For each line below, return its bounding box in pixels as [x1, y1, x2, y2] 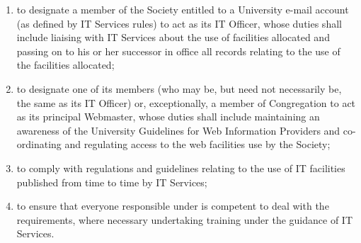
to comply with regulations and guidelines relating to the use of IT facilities [16, 160, 345, 175]
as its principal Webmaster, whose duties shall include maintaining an [16, 109, 320, 124]
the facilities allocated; [16, 57, 115, 72]
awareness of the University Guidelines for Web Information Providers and [16, 123, 340, 137]
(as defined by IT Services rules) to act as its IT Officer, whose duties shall [16, 16, 342, 30]
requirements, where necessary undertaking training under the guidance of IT [16, 212, 353, 227]
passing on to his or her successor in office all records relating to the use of [16, 43, 340, 58]
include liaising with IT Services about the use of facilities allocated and [16, 30, 330, 45]
